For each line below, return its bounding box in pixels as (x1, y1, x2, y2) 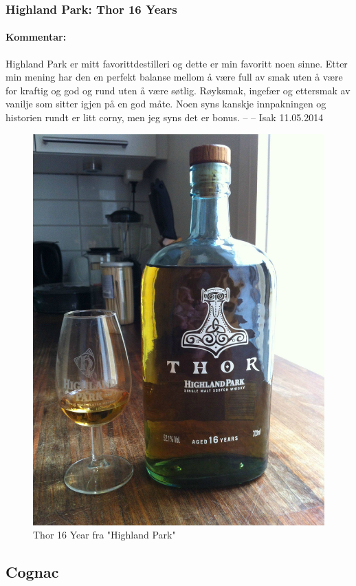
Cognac (5, 561, 59, 583)
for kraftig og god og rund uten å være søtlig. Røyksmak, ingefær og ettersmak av (5, 83, 351, 97)
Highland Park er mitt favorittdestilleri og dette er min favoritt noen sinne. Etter (5, 56, 348, 70)
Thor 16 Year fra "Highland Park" (33, 527, 176, 542)
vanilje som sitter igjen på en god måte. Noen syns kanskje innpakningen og (5, 96, 326, 111)
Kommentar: (5, 30, 67, 44)
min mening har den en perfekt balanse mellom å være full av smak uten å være (5, 70, 343, 84)
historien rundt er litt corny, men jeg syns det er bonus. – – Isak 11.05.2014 (5, 110, 324, 125)
